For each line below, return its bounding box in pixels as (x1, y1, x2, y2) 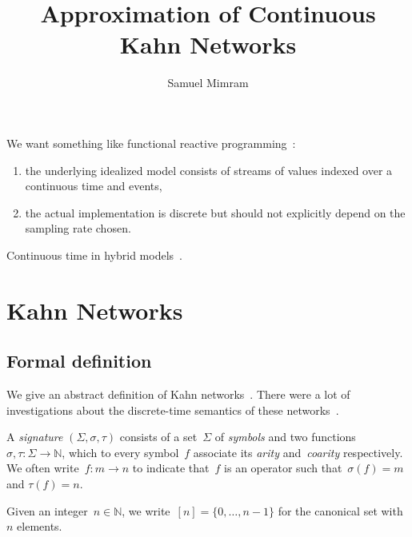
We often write (6, 459, 79, 476)
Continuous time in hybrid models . (6, 246, 182, 263)
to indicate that (132, 459, 210, 476)
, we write (122, 502, 170, 519)
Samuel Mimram (167, 74, 249, 91)
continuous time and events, (25, 177, 162, 194)
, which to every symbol (62, 444, 179, 460)
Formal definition (6, 348, 152, 373)
